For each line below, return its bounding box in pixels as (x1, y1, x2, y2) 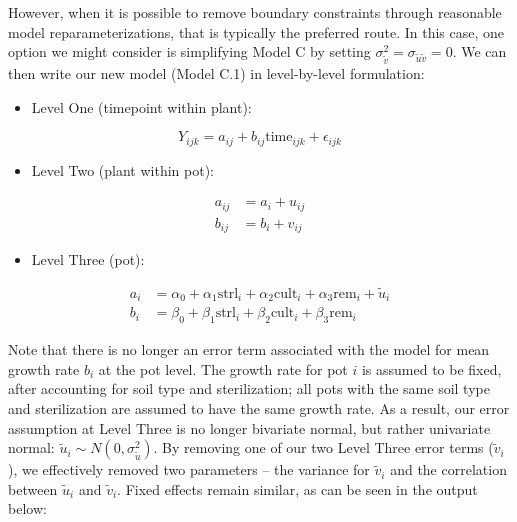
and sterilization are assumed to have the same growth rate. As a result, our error (8, 398, 510, 419)
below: (8, 498, 47, 519)
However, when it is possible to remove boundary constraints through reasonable (8, 2, 502, 22)
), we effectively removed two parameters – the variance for (8, 459, 370, 480)
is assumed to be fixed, (361, 358, 502, 379)
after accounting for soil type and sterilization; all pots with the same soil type (8, 378, 490, 399)
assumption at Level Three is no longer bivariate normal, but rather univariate (8, 417, 491, 438)
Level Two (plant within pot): (31, 159, 215, 180)
